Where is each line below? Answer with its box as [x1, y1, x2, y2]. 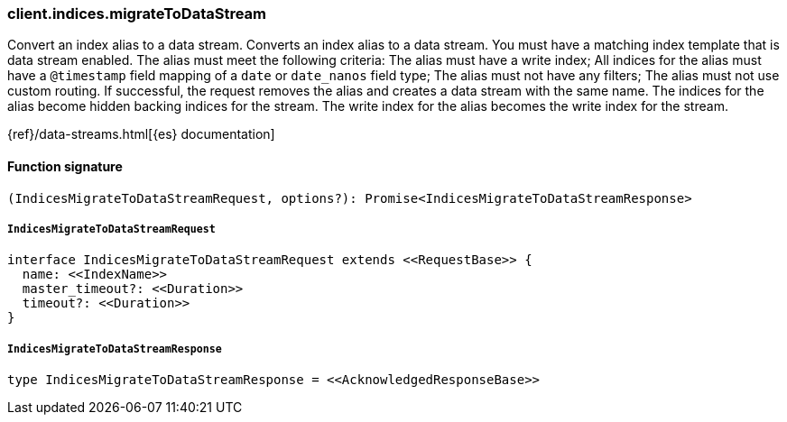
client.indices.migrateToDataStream [7, 5, 267, 23]
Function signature [7, 158, 123, 174]
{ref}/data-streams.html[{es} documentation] [7, 126, 275, 142]
